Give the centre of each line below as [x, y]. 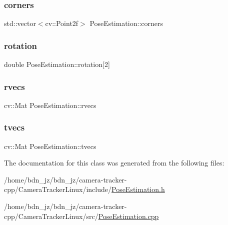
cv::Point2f [62, 23]
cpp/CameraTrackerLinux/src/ [51, 216]
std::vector [20, 23]
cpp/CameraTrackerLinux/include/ [58, 189]
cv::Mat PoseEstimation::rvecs [50, 105]
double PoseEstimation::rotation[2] [57, 64]
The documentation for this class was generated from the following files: [114, 163]
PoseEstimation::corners [126, 23]
